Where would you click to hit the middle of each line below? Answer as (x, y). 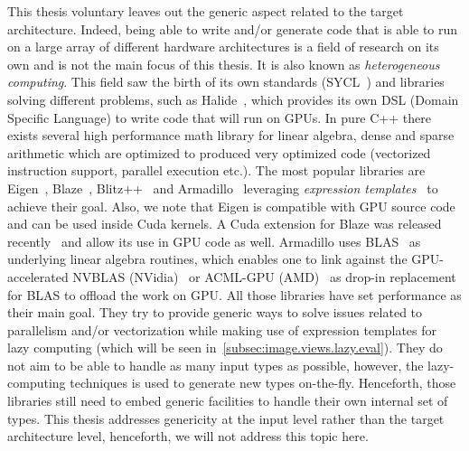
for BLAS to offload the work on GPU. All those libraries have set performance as (234, 294)
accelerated (38, 276)
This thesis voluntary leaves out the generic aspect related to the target (206, 11)
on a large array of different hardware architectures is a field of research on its (223, 47)
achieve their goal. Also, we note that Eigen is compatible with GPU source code (231, 206)
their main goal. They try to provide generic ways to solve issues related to (215, 312)
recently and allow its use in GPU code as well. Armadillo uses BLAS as (214, 241)
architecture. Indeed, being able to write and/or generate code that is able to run (233, 28)
